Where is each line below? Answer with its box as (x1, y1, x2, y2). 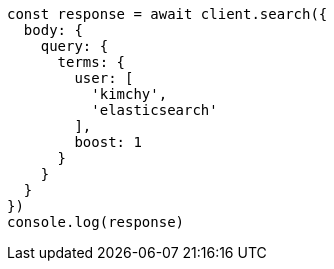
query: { (40, 38, 109, 54)
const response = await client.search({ (7, 6, 328, 22)
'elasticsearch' (91, 102, 218, 118)
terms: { (57, 54, 126, 70)
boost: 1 (74, 134, 142, 150)
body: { (23, 22, 83, 38)
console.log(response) (7, 214, 185, 230)
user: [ (74, 70, 134, 86)
